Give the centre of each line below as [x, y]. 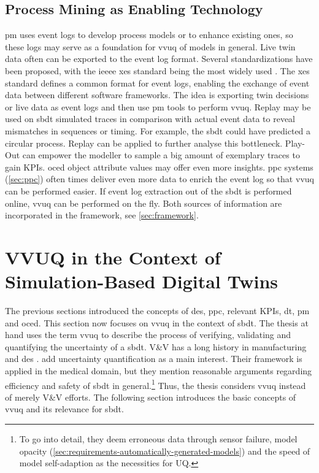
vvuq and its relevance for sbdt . [64, 409]
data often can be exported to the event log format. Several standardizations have [159, 59]
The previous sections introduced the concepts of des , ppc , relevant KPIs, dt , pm [157, 311]
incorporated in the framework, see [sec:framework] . [102, 215]
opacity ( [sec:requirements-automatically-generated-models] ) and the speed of [165, 451]
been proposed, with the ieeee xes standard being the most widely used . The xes [157, 70]
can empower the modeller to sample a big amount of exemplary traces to [161, 155]
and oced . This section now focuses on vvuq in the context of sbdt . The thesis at [157, 322]
